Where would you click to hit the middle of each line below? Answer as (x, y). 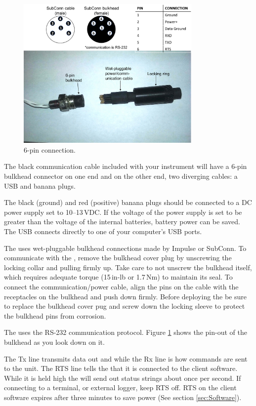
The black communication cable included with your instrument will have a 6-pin (126, 166)
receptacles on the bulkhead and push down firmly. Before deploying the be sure (125, 296)
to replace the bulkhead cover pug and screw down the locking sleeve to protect (125, 306)
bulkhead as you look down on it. (54, 342)
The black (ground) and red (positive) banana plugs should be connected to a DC (128, 202)
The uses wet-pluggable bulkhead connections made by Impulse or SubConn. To (125, 248)
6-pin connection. (50, 149)
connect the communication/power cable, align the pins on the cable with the (121, 286)
